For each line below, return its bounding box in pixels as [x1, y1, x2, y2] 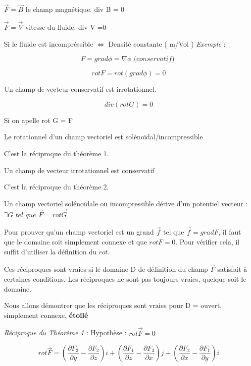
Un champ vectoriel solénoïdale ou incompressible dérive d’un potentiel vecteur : [4, 198, 248, 208]
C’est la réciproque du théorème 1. [4, 148, 109, 158]
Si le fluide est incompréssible [4, 38, 93, 49]
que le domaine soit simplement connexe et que [4, 237, 147, 246]
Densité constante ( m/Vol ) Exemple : [108, 38, 226, 49]
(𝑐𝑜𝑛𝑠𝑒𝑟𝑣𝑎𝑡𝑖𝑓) [133, 56, 175, 63]
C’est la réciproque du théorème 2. [4, 182, 109, 192]
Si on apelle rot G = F [4, 115, 73, 125]
